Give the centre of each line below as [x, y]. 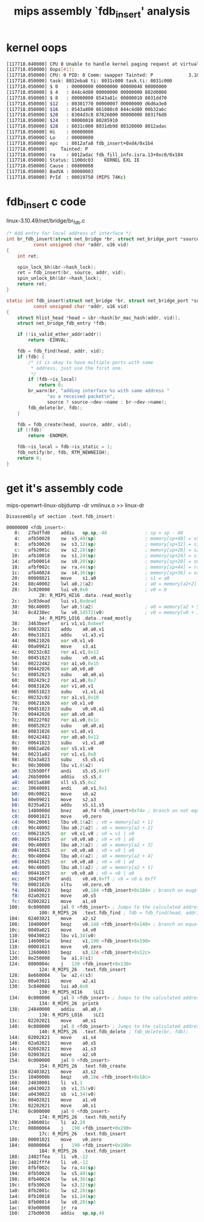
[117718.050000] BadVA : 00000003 [50, 172]
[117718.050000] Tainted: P [47, 149]
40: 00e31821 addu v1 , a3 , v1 [58, 635]
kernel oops [37, 48]
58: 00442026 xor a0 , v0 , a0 [53, 669]
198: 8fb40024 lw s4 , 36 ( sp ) [53, 1179]
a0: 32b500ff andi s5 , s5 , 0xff [61, 771]
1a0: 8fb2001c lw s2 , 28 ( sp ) [53, 1190]
